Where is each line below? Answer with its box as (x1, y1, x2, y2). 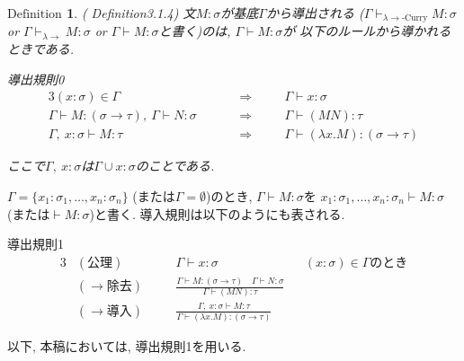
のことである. (135, 156, 215, 175)
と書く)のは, (158, 22, 231, 40)
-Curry (401, 13, 428, 23)
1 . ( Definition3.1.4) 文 (67, 4, 196, 22)
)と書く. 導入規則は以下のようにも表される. (89, 204, 345, 223)
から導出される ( (265, 4, 364, 22)
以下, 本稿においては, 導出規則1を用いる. (7, 337, 246, 356)
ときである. (7, 40, 75, 58)
